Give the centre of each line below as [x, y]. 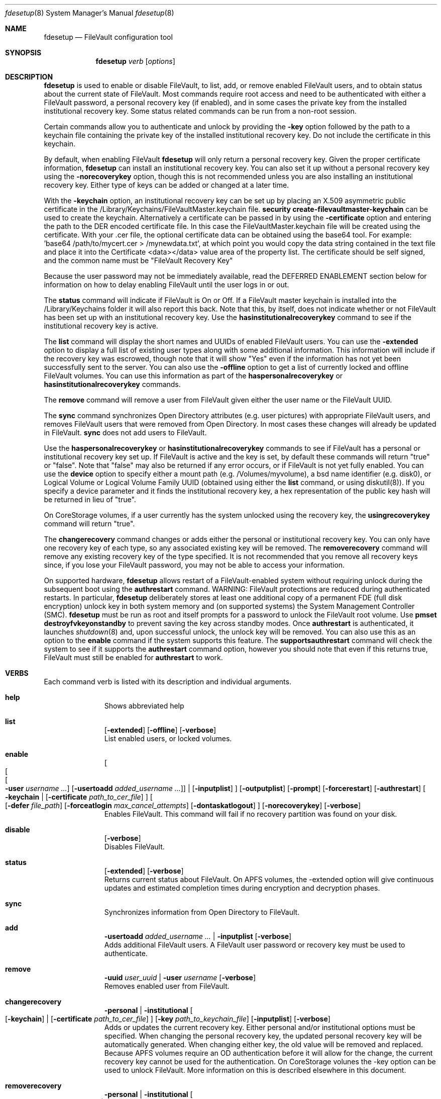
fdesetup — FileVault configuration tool [108, 37]
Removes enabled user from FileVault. [167, 986]
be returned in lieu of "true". [90, 499]
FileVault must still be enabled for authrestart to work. [133, 657]
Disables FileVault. [134, 847]
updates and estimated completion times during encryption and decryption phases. [242, 888]
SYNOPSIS [23, 53]
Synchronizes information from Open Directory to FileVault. [202, 912]
